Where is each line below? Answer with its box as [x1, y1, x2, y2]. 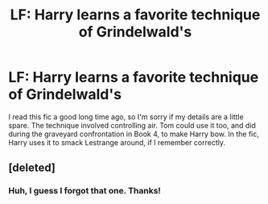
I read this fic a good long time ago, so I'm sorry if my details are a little [8, 111, 244, 122]
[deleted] [8, 161, 56, 175]
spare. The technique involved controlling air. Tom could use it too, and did [8, 120, 256, 130]
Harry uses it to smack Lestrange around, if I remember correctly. [8, 137, 225, 147]
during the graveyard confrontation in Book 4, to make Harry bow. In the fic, [8, 129, 260, 139]
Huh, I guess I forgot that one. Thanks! [8, 185, 161, 197]
